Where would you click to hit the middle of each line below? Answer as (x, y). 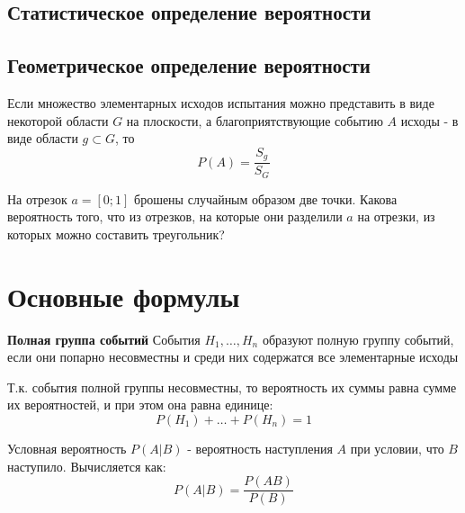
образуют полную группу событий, (358, 339)
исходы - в (429, 120)
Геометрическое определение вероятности (189, 65)
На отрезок (37, 198)
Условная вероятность (67, 448)
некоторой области (58, 120)
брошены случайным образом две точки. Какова (266, 198)
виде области (43, 138)
